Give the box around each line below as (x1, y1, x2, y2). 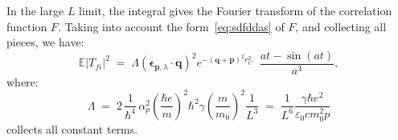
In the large (6, 2, 64, 18)
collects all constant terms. (6, 120, 138, 137)
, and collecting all (295, 18, 387, 34)
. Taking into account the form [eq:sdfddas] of (57, 18, 285, 34)
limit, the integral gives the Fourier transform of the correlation (79, 2, 392, 18)
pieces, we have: (6, 34, 84, 50)
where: (6, 73, 39, 90)
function (6, 18, 47, 34)
